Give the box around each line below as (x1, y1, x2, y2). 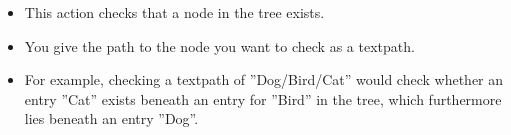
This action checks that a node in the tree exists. (24, 2, 325, 22)
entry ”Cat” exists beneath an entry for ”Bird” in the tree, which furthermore (24, 88, 502, 109)
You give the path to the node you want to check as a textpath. (24, 35, 415, 56)
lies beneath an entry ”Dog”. (24, 108, 199, 129)
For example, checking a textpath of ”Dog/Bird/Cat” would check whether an (24, 69, 504, 90)
